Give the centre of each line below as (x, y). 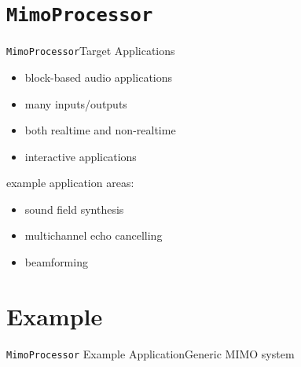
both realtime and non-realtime (100, 130)
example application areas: (70, 183)
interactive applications (81, 156)
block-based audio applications (99, 77)
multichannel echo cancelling (94, 235)
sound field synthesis (74, 209)
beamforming (56, 262)
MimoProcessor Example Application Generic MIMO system (150, 353)
